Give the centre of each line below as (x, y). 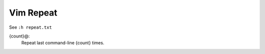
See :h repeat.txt (30, 27)
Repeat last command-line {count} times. (63, 43)
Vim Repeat (33, 13)
